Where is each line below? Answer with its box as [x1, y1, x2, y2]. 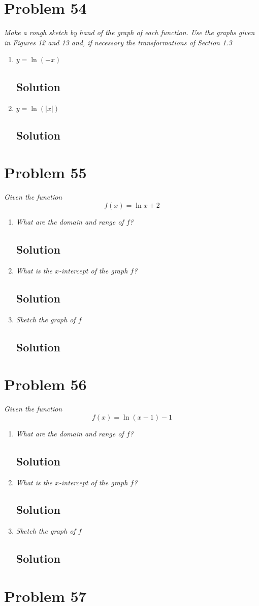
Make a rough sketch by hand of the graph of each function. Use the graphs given [4, 27, 255, 38]
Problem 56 [4, 374, 87, 395]
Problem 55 [4, 162, 87, 183]
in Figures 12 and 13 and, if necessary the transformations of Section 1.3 [4, 37, 232, 47]
